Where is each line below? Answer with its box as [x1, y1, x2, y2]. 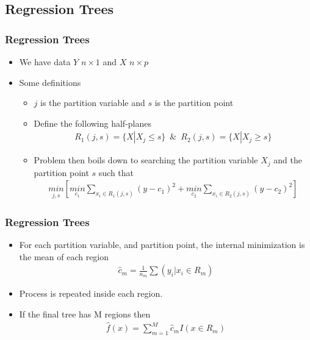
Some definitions [19, 76, 81, 88]
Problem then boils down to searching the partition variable [34, 154, 258, 166]
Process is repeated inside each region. [19, 287, 163, 300]
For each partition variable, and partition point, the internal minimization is [19, 238, 305, 250]
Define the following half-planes [34, 116, 151, 129]
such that [98, 166, 134, 179]
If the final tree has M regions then [19, 307, 151, 320]
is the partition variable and [40, 96, 145, 109]
